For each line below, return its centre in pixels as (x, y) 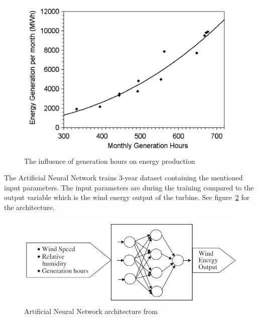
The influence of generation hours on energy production (110, 161)
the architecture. (29, 207)
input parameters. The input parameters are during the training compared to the (129, 187)
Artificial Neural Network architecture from (91, 311)
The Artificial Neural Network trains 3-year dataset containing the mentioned (123, 178)
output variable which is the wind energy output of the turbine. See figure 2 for (127, 197)
